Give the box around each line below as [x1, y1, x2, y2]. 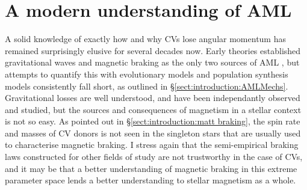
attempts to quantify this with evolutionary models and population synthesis [5, 67, 288, 80]
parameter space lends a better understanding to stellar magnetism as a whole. [5, 174, 296, 186]
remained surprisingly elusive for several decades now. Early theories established [5, 44, 301, 57]
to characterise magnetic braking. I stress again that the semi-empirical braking [5, 138, 299, 151]
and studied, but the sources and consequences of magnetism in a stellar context [5, 103, 302, 115]
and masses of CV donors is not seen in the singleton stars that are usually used [5, 126, 301, 139]
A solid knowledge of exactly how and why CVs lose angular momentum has [5, 32, 286, 45]
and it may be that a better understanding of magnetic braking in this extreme [5, 162, 297, 174]
